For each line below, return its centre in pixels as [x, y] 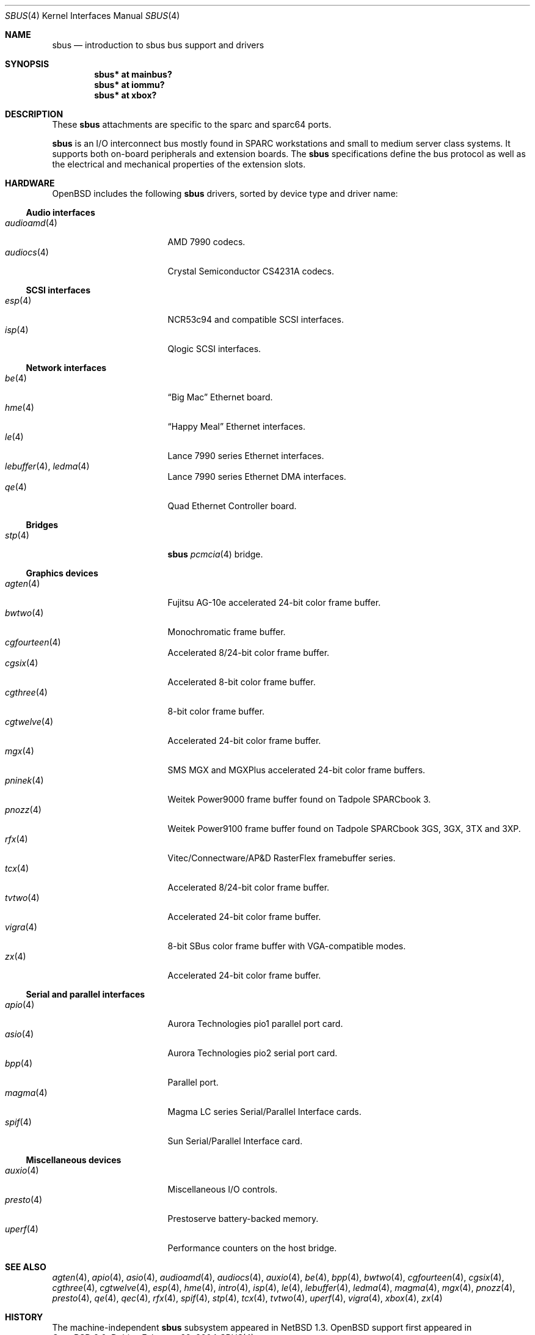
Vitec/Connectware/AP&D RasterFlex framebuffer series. [282, 858]
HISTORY [24, 1317]
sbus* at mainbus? [133, 74]
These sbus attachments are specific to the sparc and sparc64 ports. [192, 124]
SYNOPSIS [27, 64]
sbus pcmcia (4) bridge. [215, 554]
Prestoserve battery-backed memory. [243, 1219]
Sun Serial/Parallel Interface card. [235, 1141]
